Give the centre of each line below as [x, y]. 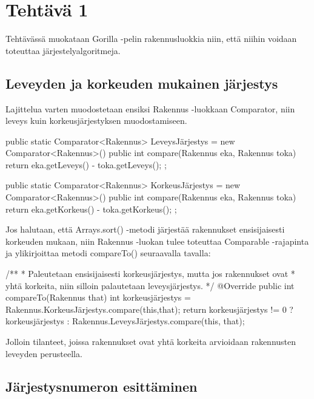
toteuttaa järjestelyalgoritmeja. [63, 50]
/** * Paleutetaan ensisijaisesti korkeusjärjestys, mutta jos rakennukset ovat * [150, 274]
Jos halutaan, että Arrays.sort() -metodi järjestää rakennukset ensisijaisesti [145, 229]
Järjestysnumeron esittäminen [102, 386]
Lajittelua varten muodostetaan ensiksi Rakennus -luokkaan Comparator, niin [150, 108]
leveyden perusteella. [44, 353]
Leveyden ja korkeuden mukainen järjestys [142, 83]
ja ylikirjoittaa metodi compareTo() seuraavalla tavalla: [108, 253]
